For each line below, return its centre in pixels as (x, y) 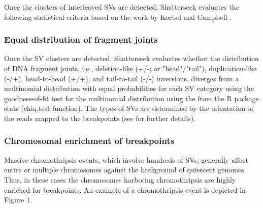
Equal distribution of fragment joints (81, 39)
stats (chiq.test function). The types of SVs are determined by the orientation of (129, 108)
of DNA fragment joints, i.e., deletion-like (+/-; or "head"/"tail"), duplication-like (130, 68)
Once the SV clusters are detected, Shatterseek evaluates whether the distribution (131, 58)
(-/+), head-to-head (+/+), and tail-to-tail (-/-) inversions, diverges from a (122, 78)
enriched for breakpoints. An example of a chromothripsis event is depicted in (125, 189)
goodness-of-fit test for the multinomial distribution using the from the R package (131, 98)
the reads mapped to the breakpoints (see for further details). (100, 118)
